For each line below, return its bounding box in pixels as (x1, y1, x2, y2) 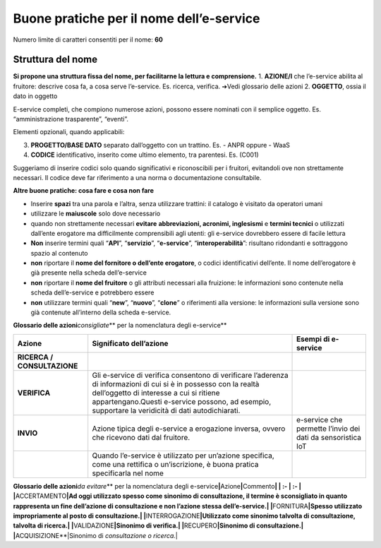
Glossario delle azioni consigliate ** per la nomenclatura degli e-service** (13, 321, 227, 330)
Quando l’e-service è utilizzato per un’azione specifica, (92, 451, 274, 460)
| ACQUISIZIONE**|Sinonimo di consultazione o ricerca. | (13, 531, 178, 540)
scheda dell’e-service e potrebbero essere (30, 288, 155, 297)
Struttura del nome (13, 54, 98, 66)
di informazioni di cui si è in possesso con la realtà (92, 379, 260, 388)
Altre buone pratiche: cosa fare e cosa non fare (13, 186, 155, 195)
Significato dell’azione (92, 338, 169, 348)
